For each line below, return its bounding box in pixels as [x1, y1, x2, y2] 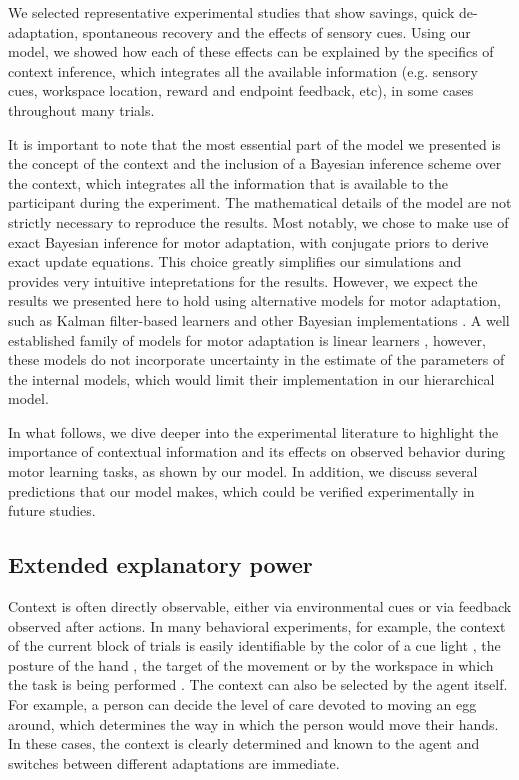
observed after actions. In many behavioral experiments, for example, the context [8, 615, 506, 636]
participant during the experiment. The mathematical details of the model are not [8, 192, 512, 213]
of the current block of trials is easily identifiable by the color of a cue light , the [8, 635, 501, 656]
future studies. [8, 500, 96, 521]
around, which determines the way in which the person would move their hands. [8, 713, 499, 734]
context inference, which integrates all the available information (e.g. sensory [8, 60, 478, 81]
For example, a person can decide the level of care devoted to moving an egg [8, 694, 477, 715]
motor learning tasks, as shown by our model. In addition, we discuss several [8, 461, 478, 482]
